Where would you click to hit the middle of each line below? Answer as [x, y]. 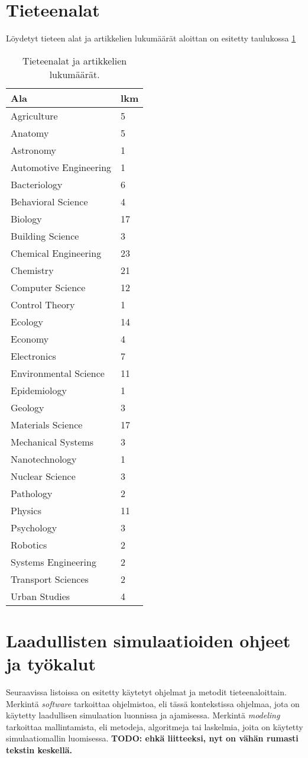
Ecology [27, 321]
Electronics [33, 356]
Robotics [29, 544]
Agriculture [34, 115]
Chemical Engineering [56, 253]
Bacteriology [37, 184]
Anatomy [30, 133]
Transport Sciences [50, 579]
